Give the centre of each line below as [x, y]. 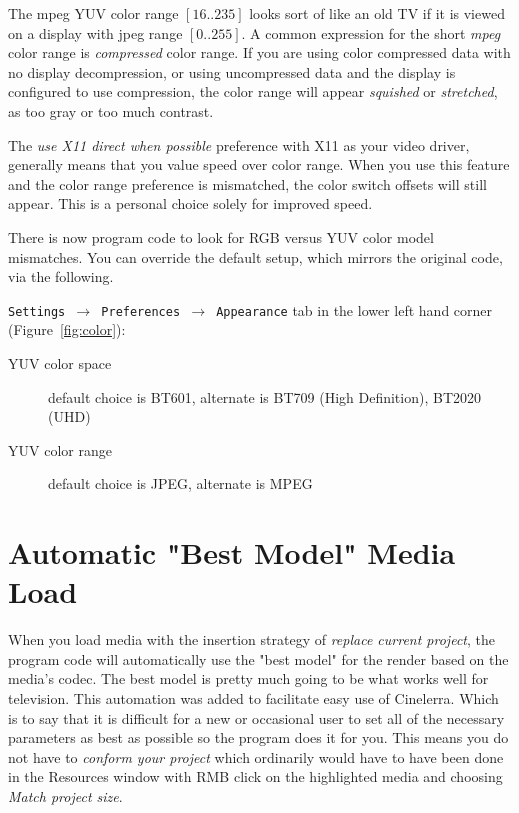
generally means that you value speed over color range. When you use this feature [259, 164]
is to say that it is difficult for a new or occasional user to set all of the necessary [256, 717]
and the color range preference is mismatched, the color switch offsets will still [247, 183]
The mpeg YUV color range [93, 13]
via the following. [61, 276]
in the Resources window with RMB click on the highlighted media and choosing [255, 776]
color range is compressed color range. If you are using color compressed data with [259, 52]
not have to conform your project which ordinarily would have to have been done [256, 756]
